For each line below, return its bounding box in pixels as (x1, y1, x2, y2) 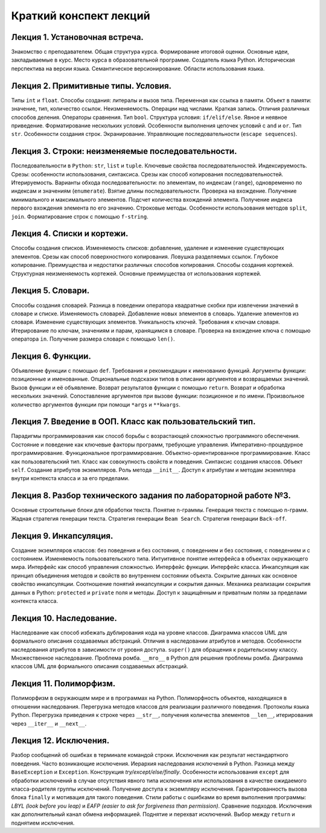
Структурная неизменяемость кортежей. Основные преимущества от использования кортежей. (11, 269, 262, 277)
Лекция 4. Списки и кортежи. (11, 228, 129, 239)
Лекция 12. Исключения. (11, 736, 110, 746)
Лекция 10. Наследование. (11, 613, 118, 623)
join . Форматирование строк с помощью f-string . (11, 213, 149, 220)
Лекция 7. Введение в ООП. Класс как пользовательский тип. (11, 417, 256, 427)
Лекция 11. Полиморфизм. (11, 678, 116, 689)
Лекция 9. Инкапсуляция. (11, 530, 113, 541)
